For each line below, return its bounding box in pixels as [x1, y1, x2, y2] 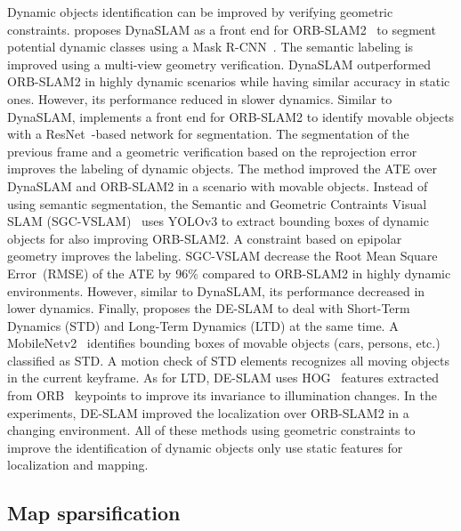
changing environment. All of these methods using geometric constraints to [7, 421, 416, 439]
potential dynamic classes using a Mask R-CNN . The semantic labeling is [7, 37, 414, 56]
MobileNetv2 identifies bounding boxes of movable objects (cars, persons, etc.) [7, 334, 441, 352]
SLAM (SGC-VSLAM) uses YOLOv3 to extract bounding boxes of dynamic [7, 212, 429, 230]
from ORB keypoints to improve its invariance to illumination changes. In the [7, 386, 437, 405]
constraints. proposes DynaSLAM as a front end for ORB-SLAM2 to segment [7, 20, 436, 38]
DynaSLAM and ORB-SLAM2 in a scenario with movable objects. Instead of [7, 176, 428, 195]
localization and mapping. [7, 455, 149, 474]
